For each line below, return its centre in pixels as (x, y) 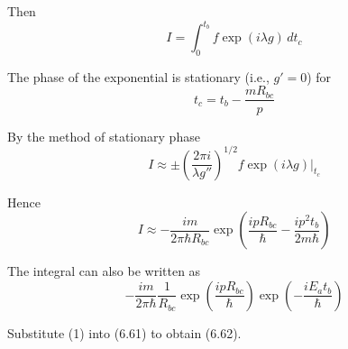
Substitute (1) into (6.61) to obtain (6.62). (124, 332)
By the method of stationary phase (104, 136)
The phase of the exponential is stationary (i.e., (138, 76)
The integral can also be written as (104, 271)
